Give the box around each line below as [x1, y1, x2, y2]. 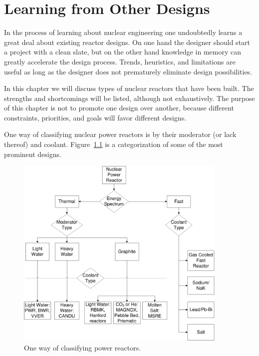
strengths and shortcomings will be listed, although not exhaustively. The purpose [4, 92, 255, 103]
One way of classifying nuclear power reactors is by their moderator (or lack [4, 129, 237, 139]
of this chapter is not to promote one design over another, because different [4, 102, 234, 113]
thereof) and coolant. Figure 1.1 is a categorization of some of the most [4, 139, 223, 149]
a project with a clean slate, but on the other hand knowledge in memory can [4, 46, 242, 57]
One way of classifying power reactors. [24, 342, 141, 352]
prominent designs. [4, 148, 61, 159]
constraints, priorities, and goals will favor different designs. [4, 112, 187, 122]
